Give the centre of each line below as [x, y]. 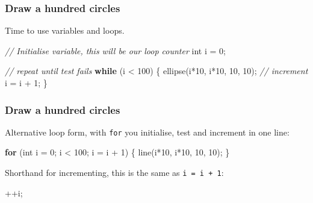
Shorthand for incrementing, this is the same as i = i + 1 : [114, 173]
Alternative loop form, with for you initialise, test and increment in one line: [147, 132]
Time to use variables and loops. [65, 30]
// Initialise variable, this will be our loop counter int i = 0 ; [115, 50]
